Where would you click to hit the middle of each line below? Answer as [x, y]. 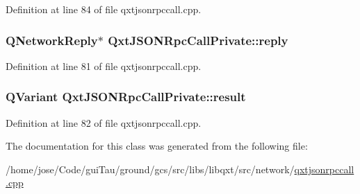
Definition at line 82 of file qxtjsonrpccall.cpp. [104, 122]
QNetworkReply [52, 40]
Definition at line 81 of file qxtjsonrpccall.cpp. [104, 65]
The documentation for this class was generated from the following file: [157, 146]
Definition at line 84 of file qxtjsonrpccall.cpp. [104, 9]
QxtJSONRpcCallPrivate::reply [198, 40]
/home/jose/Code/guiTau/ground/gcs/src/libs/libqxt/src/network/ [150, 169]
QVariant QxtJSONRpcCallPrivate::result [126, 97]
